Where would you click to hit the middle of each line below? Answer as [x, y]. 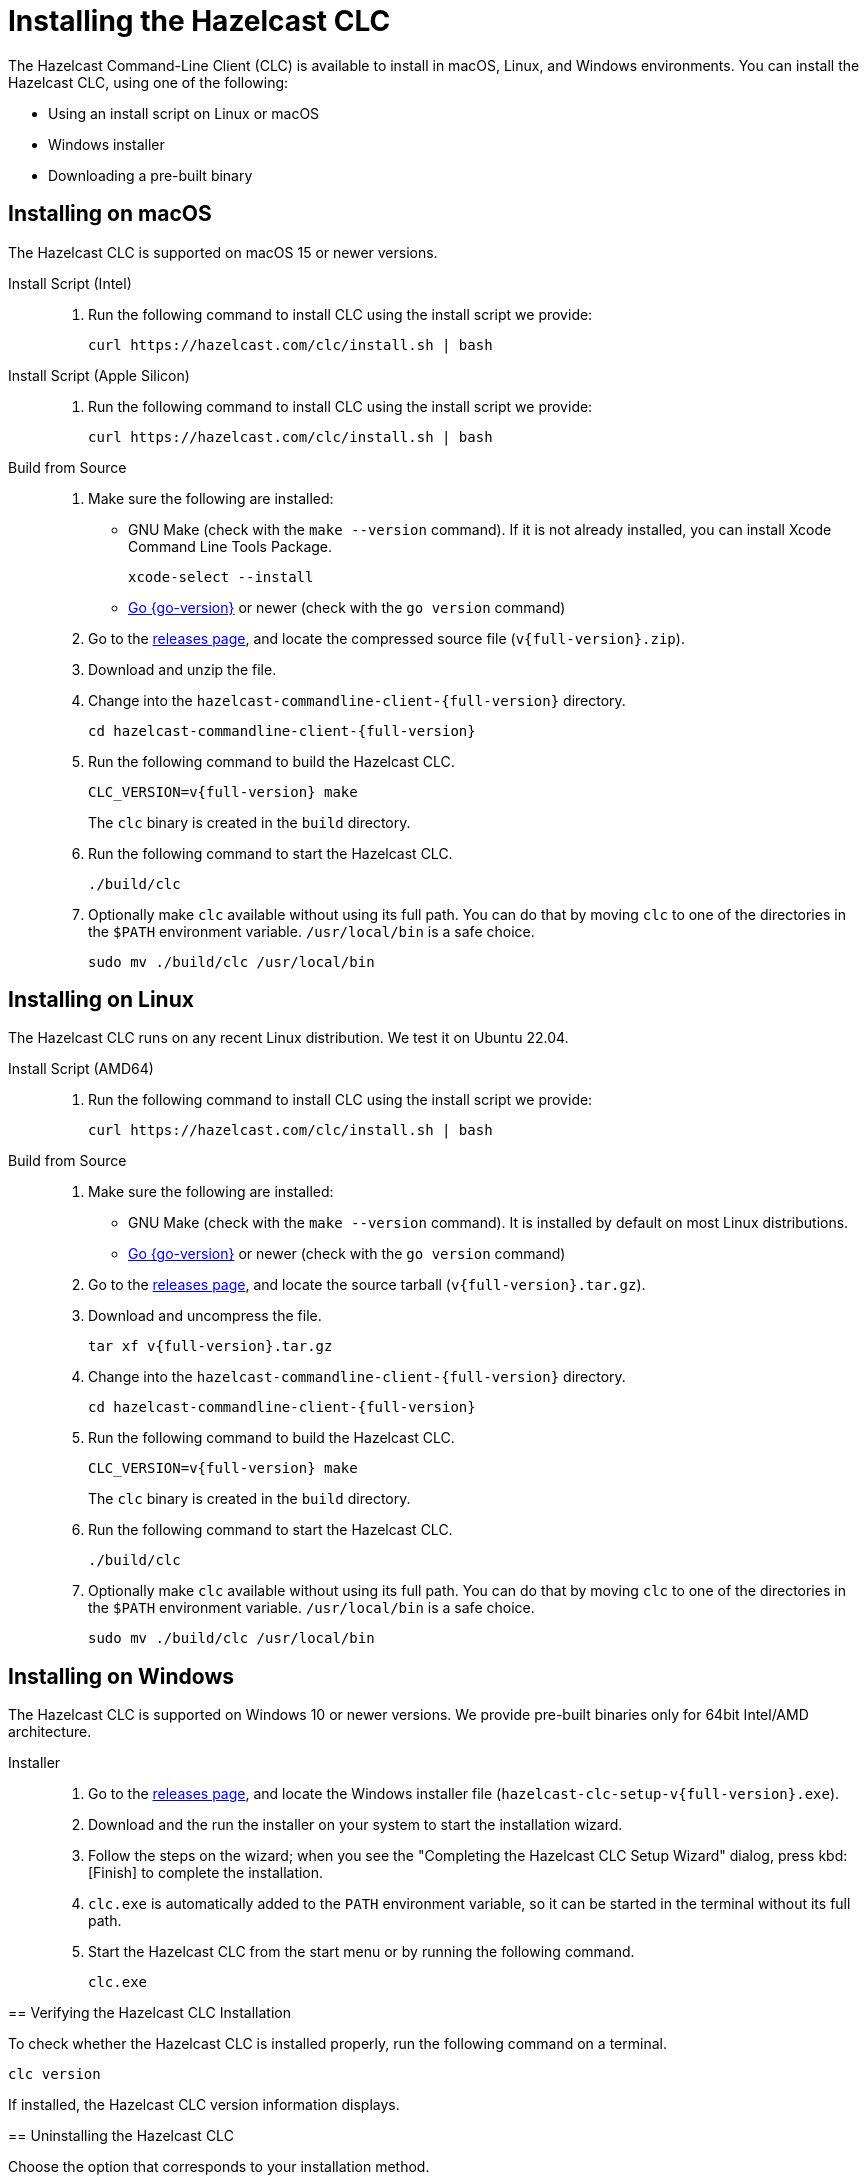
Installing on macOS [110, 214]
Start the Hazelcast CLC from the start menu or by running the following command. [361, 1952]
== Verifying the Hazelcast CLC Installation [149, 2013]
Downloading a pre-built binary [150, 175]
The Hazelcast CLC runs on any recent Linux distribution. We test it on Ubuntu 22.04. [288, 1038]
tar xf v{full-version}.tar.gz [210, 1346]
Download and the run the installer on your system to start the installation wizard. [355, 1825]
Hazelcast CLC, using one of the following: [148, 82]
